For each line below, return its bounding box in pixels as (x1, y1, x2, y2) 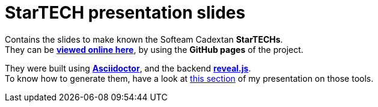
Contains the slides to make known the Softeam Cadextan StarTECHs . (5, 34, 283, 44)
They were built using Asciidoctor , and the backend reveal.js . (5, 63, 251, 73)
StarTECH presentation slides (5, 2, 246, 23)
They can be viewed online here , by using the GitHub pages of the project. (5, 44, 303, 55)
